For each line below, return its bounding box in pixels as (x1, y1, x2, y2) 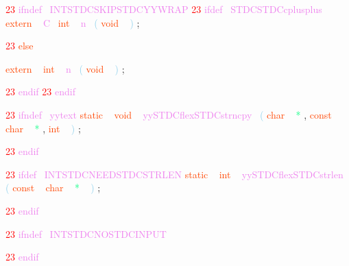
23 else (5, 38, 34, 53)
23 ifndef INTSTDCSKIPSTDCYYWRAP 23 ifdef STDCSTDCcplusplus (5, 2, 322, 16)
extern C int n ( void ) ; (5, 15, 140, 29)
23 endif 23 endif (5, 84, 75, 99)
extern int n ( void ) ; (5, 61, 125, 75)
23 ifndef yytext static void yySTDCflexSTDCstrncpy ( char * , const (5, 107, 332, 121)
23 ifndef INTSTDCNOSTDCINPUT (5, 226, 167, 241)
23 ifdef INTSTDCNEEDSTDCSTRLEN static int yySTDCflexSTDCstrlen (5, 167, 344, 181)
